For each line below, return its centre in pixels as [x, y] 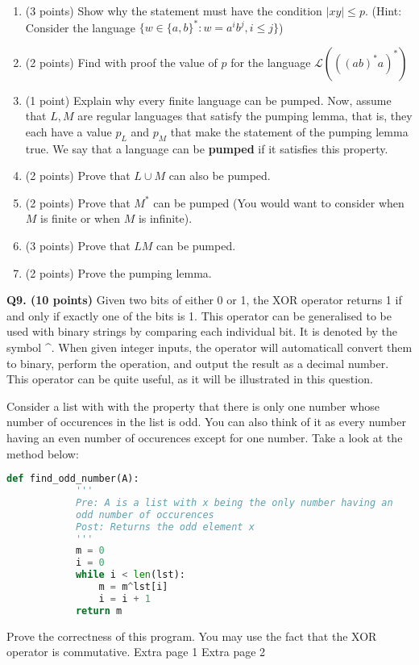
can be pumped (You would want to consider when [279, 202]
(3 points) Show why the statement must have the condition [174, 10]
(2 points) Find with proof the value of [121, 62]
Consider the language [81, 27]
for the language [271, 62]
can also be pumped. [220, 176]
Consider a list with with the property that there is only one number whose [193, 406]
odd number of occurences [145, 514]
